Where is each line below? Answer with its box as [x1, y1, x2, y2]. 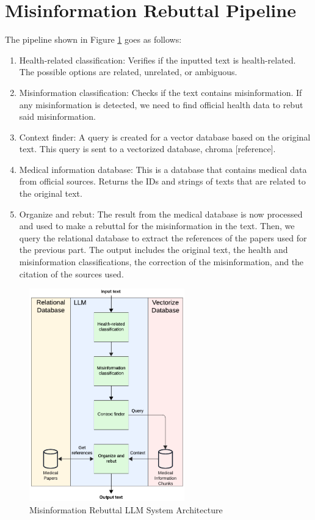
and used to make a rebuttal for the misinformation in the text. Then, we [19, 219, 295, 232]
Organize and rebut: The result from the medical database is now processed [19, 207, 303, 220]
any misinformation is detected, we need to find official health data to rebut [19, 98, 303, 111]
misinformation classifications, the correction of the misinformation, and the [19, 255, 304, 268]
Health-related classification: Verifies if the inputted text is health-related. [19, 53, 296, 66]
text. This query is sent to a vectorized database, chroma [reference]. [19, 142, 276, 155]
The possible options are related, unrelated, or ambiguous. [19, 65, 237, 78]
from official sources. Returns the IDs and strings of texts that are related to [19, 175, 306, 188]
